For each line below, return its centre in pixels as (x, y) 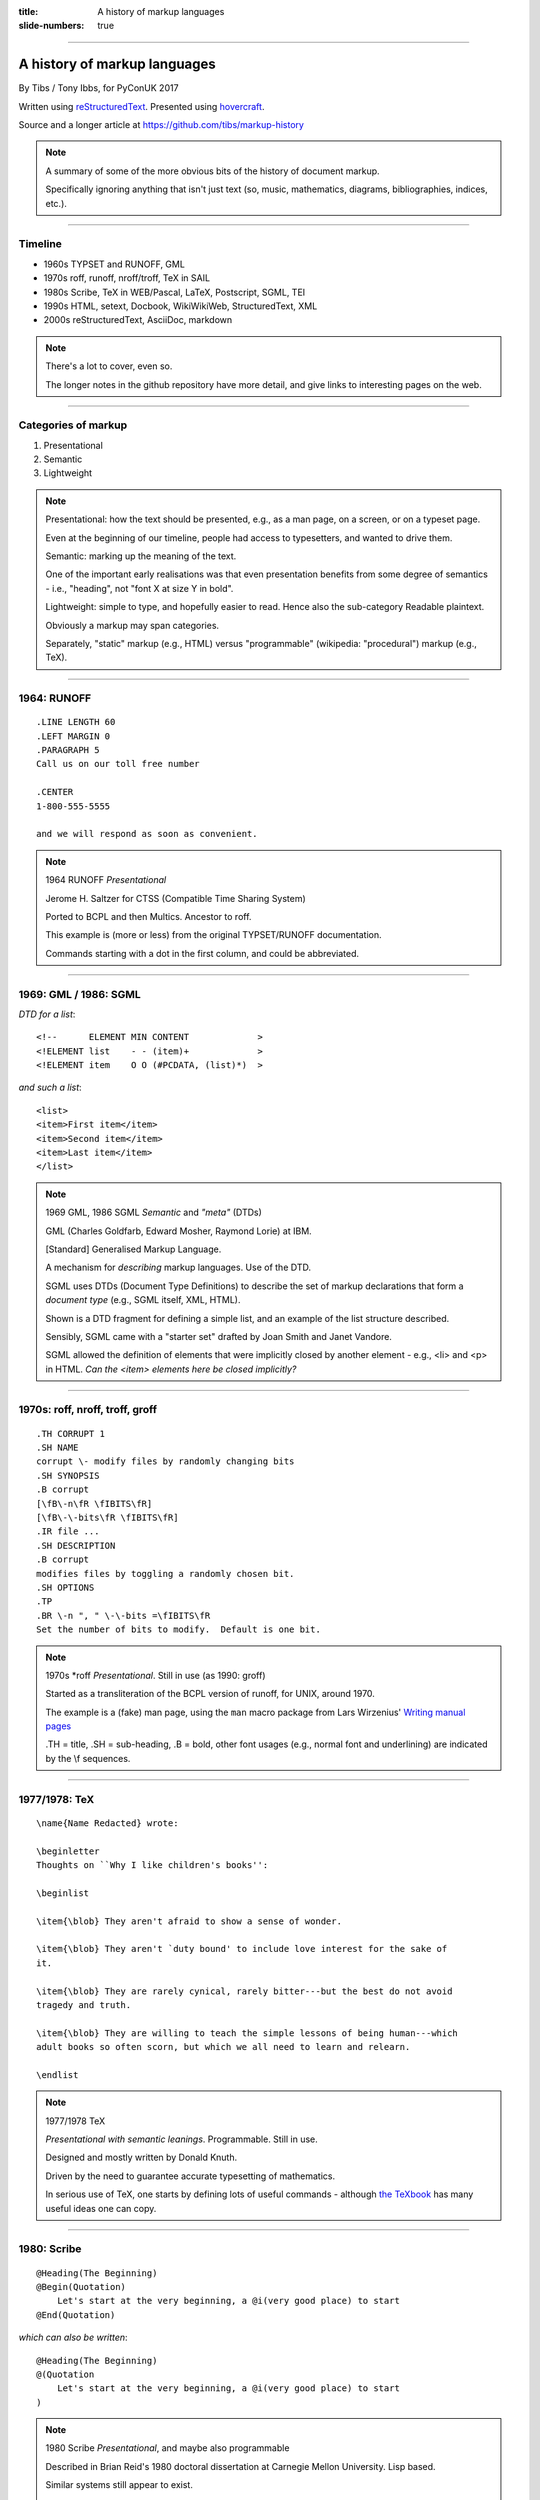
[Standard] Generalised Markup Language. (133, 1249)
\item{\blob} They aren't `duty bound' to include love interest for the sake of (242, 1949)
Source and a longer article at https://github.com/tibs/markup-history (161, 125)
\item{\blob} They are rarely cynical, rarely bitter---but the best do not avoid (244, 1991)
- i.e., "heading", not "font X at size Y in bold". (139, 588)
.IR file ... (68, 1531)
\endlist (57, 2074)
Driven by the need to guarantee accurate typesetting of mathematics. (190, 2176)
